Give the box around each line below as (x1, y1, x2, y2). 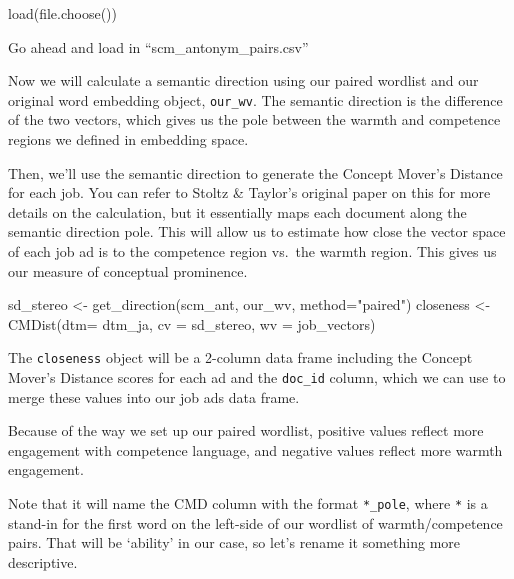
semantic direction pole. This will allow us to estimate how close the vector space (8, 221, 506, 242)
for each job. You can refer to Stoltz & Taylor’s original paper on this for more (8, 182, 491, 203)
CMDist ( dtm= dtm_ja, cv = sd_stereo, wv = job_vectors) (8, 313, 376, 334)
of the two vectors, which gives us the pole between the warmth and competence (8, 109, 501, 130)
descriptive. (8, 551, 78, 572)
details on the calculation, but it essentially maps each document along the (8, 201, 467, 222)
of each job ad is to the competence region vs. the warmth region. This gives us (8, 241, 497, 261)
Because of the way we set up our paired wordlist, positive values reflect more (8, 420, 484, 441)
